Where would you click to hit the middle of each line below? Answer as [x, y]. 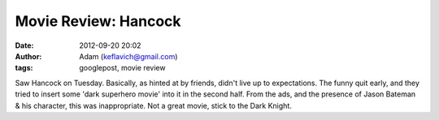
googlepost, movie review [122, 68]
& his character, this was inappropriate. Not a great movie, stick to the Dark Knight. [153, 105]
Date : [24, 45]
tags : [24, 68]
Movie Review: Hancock [98, 21]
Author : [28, 56]
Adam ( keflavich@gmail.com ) [128, 56]
